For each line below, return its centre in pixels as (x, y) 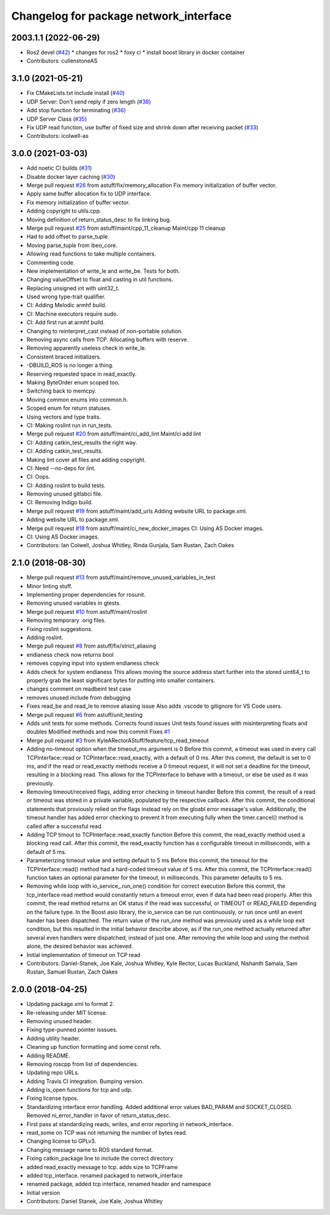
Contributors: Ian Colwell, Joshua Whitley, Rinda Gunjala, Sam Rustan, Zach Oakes (130, 545)
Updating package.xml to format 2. (70, 1004)
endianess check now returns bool (70, 654)
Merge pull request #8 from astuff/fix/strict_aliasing (91, 646)
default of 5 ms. (46, 852)
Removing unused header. (60, 1021)
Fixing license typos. (53, 1098)
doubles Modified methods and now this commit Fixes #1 (98, 732)
